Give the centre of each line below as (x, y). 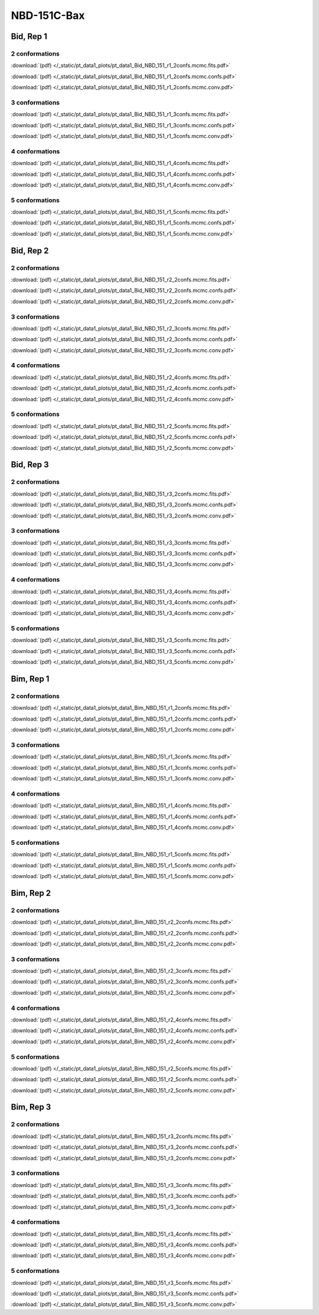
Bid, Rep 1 (29, 36)
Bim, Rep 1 (30, 679)
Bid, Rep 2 (30, 251)
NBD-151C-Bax (48, 15)
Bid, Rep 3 (30, 465)
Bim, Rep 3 (31, 1107)
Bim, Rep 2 (31, 893)
